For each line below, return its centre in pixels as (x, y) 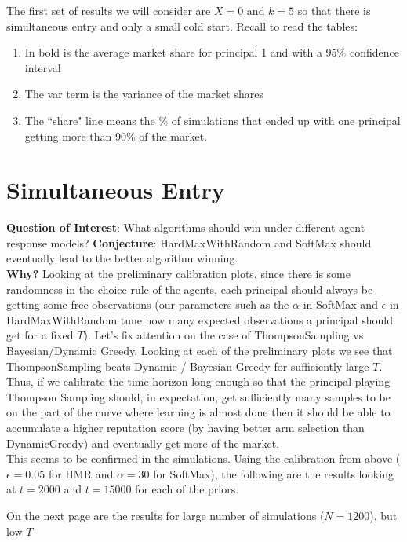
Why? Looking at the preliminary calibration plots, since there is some (178, 274)
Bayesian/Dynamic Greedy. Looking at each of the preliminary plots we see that (200, 351)
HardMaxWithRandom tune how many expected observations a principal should (200, 319)
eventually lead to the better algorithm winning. (122, 258)
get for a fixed (40, 335)
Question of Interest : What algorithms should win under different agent (186, 227)
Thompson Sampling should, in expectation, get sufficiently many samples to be (198, 396)
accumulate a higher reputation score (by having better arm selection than (185, 427)
